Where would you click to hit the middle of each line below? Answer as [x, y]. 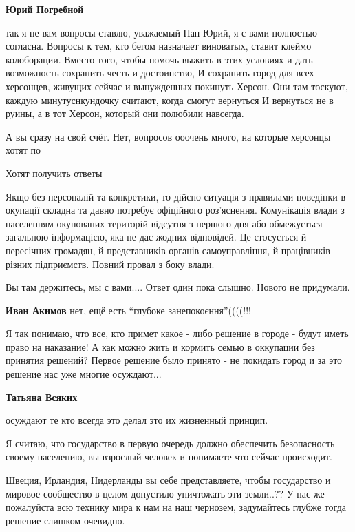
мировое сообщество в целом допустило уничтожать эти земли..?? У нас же [165, 493]
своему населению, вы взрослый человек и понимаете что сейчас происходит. [169, 457]
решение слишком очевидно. [65, 520]
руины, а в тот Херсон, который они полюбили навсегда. [125, 113]
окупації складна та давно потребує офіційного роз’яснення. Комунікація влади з [175, 210]
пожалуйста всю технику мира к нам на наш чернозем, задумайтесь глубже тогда [176, 507]
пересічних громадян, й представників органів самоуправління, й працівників [168, 250]
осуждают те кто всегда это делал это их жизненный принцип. [137, 420]
